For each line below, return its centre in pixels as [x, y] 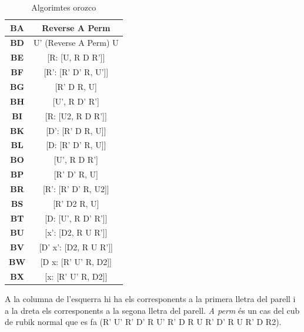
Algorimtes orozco [64, 7]
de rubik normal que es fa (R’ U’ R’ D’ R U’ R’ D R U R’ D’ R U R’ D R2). [143, 322]
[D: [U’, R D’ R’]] [76, 218]
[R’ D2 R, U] [76, 203]
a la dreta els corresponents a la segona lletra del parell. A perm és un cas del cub [152, 310]
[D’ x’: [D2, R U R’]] [76, 247]
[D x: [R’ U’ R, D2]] [76, 262]
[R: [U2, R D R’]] [76, 115]
